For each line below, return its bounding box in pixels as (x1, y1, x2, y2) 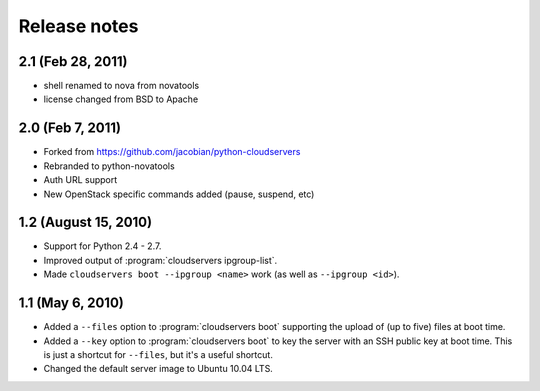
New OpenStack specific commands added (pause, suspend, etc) (43, 188, 315, 200)
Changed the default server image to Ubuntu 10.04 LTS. (43, 363, 274, 375)
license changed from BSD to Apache (43, 93, 199, 105)
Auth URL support (43, 174, 118, 186)
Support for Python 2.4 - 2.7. (43, 240, 162, 252)
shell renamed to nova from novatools (43, 80, 200, 92)
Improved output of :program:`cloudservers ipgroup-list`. (43, 254, 278, 266)
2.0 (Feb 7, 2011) (18, 120, 122, 137)
